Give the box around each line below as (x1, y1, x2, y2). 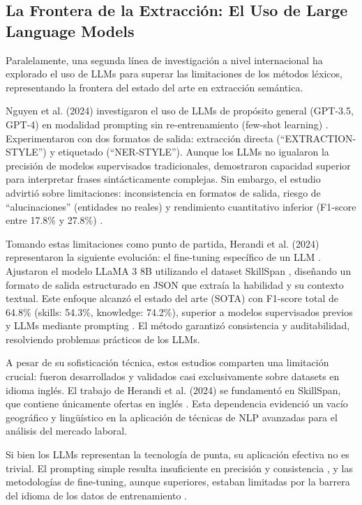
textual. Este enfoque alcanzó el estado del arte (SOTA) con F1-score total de (6, 291, 339, 306)
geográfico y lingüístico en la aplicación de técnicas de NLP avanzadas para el (6, 409, 338, 424)
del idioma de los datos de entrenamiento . (6, 488, 187, 502)
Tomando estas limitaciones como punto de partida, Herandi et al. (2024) (6, 236, 319, 250)
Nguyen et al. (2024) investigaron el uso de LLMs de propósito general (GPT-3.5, (6, 103, 354, 118)
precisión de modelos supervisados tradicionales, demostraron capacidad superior (6, 158, 351, 172)
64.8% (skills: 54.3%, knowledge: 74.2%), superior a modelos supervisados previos (6, 304, 353, 319)
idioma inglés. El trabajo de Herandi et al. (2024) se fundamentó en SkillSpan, (6, 382, 341, 397)
